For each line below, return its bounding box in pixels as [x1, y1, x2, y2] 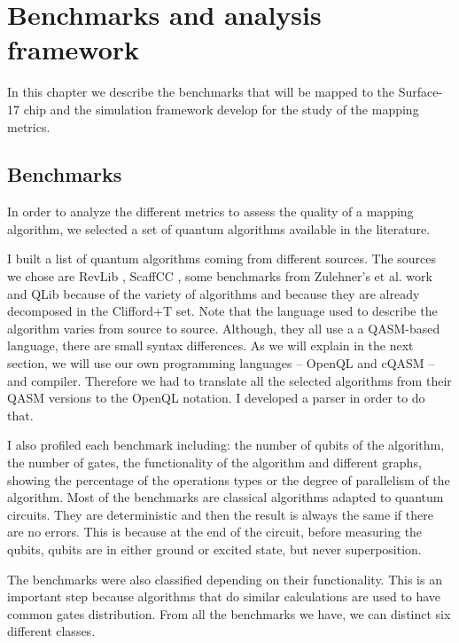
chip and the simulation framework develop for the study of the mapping [23, 99, 419, 118]
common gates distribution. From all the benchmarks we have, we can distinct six [7, 604, 451, 623]
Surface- [398, 82, 443, 101]
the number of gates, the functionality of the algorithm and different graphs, [7, 453, 422, 472]
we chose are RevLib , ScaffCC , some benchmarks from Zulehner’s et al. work [7, 267, 432, 286]
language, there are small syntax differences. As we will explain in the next [7, 336, 414, 355]
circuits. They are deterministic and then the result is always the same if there [7, 505, 433, 523]
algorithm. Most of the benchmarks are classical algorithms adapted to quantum [7, 488, 444, 506]
